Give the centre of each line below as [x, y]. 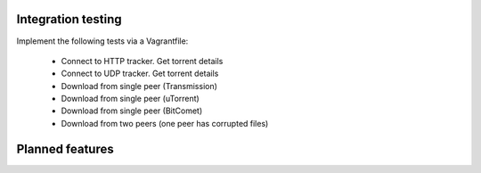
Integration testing [69, 19]
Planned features [65, 148]
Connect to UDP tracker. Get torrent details [140, 74]
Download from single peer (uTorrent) [130, 99]
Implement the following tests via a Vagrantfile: [102, 41]
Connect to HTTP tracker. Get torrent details [142, 61]
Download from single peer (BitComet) [132, 111]
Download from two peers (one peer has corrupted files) [165, 123]
